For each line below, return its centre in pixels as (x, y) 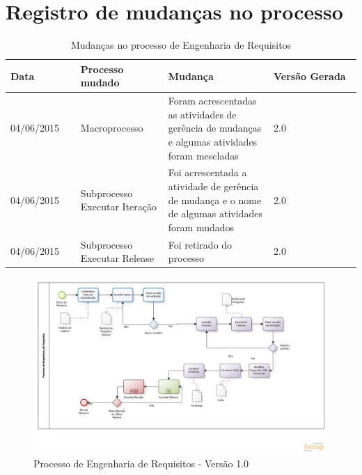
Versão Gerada (309, 76)
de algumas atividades (215, 213)
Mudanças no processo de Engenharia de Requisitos (181, 45)
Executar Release (117, 258)
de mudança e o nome (215, 200)
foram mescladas (203, 155)
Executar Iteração (118, 207)
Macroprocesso (112, 128)
